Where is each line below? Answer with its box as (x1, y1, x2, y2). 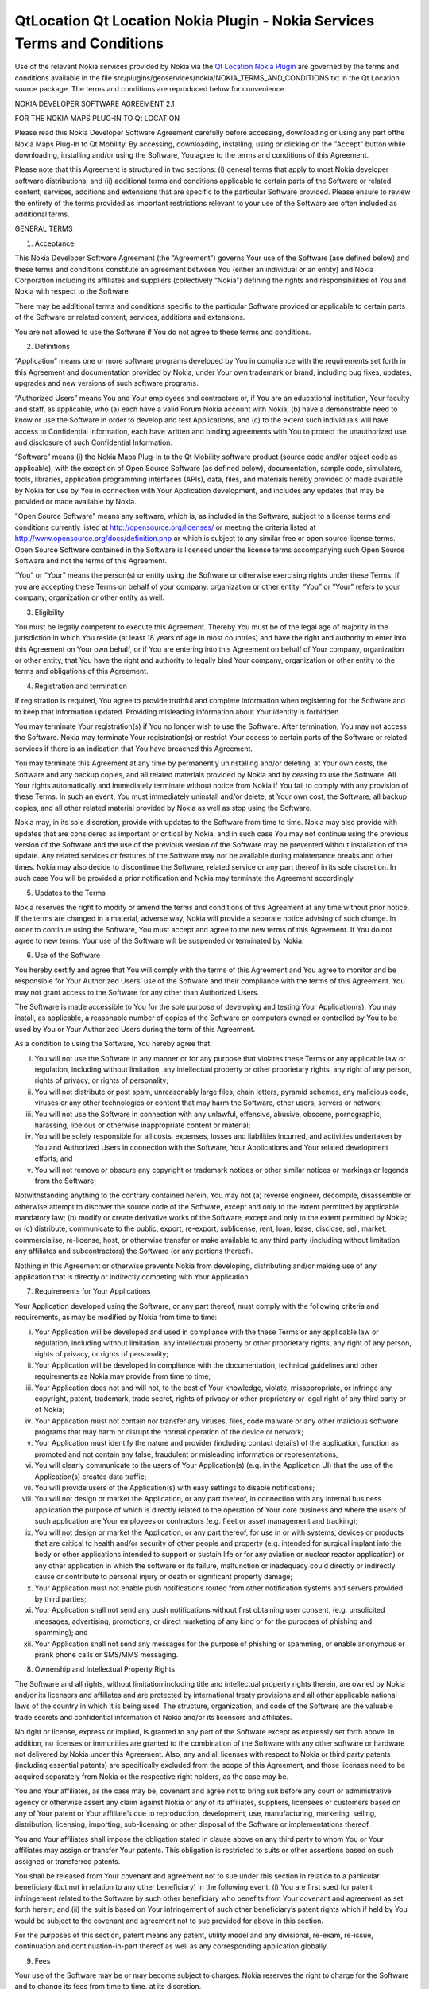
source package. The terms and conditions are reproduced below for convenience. (14, 84, 287, 94)
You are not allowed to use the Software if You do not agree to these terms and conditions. (14, 327, 311, 337)
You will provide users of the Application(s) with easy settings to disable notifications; (34, 1483, 315, 1493)
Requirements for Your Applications (34, 1286, 151, 1296)
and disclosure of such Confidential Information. (14, 438, 173, 447)
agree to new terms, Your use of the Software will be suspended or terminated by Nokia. (14, 936, 304, 946)
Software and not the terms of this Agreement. (14, 555, 167, 565)
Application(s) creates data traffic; (34, 1472, 147, 1481)
